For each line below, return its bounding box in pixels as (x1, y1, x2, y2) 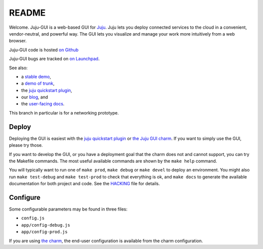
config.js (21, 215, 45, 221)
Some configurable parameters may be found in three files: (9, 206, 128, 212)
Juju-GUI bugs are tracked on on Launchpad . (9, 56, 100, 62)
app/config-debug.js (21, 222, 71, 228)
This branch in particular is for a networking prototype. (9, 110, 119, 115)
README (9, 7, 46, 18)
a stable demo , (21, 74, 51, 79)
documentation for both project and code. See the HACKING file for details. (9, 181, 160, 187)
